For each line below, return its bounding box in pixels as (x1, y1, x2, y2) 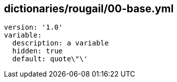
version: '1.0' (4, 23, 63, 32)
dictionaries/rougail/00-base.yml (4, 2, 174, 15)
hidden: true (12, 47, 63, 55)
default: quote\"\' (12, 55, 88, 63)
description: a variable (12, 39, 109, 47)
